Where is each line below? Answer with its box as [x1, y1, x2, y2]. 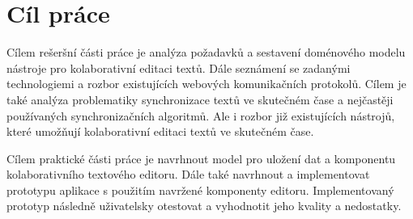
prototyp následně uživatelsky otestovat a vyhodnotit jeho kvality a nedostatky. [6, 197, 402, 214]
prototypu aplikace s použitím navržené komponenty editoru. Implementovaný [6, 181, 394, 198]
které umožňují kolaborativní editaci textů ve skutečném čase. [6, 123, 314, 140]
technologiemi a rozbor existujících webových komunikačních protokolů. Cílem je [6, 75, 407, 92]
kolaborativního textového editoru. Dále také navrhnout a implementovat [6, 166, 370, 183]
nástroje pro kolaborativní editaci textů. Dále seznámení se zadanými [6, 59, 351, 76]
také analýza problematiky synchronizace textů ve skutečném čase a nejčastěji [6, 91, 394, 107]
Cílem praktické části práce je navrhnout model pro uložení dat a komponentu [6, 150, 396, 166]
